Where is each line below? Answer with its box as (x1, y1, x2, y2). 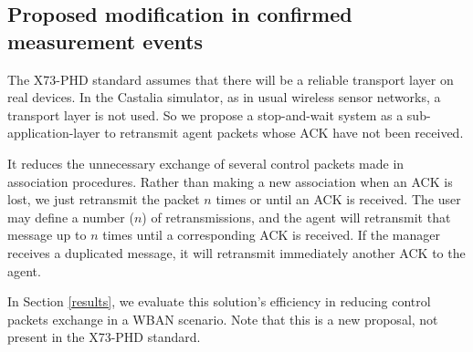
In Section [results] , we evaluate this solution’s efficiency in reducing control (7, 292, 431, 311)
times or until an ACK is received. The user (215, 190, 461, 209)
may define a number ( (7, 207, 134, 226)
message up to (7, 225, 87, 244)
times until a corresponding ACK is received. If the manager (102, 225, 441, 244)
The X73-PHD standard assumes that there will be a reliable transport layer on (7, 69, 454, 88)
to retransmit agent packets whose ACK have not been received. (104, 123, 464, 142)
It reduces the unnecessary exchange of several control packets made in (7, 153, 405, 172)
